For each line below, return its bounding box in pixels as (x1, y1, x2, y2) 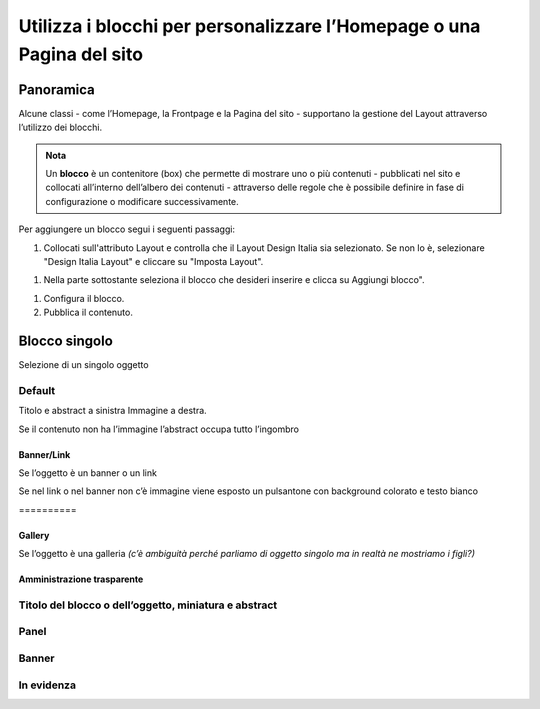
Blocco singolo (18, 332, 114, 349)
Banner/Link (18, 448, 71, 460)
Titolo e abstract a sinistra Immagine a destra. (18, 405, 207, 417)
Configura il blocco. (43, 292, 125, 304)
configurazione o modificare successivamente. (45, 195, 239, 207)
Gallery (18, 529, 50, 541)
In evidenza (18, 678, 77, 692)
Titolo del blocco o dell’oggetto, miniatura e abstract (18, 598, 278, 612)
